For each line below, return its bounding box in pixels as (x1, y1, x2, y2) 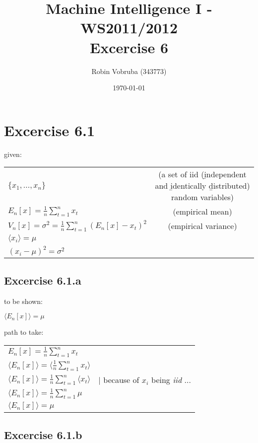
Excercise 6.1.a (4, 272, 81, 288)
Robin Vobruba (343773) (91, 66, 167, 76)
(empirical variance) (168, 220, 237, 232)
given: (4, 148, 22, 159)
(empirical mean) (173, 206, 232, 218)
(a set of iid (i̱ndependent (158, 168, 247, 180)
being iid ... (151, 373, 191, 385)
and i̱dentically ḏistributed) (155, 180, 250, 192)
